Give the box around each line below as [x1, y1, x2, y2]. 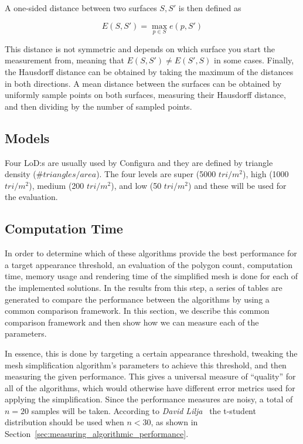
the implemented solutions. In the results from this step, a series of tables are [5, 281, 282, 293]
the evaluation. [5, 191, 58, 203]
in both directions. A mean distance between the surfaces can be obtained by [5, 77, 282, 89]
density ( [5, 168, 36, 180]
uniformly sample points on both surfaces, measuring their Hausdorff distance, [5, 89, 286, 101]
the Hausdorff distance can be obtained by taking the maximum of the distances [5, 66, 294, 77]
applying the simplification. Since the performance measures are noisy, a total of [5, 393, 293, 405]
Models [5, 128, 50, 147]
